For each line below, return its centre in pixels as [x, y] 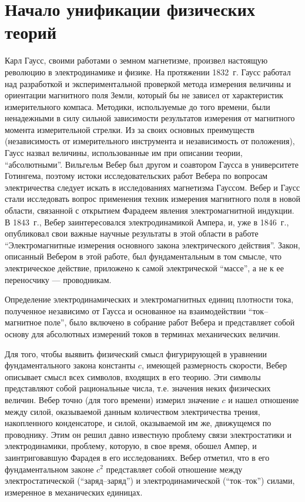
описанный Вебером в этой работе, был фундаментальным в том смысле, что [143, 256]
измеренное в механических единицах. [74, 492]
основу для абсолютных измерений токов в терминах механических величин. [143, 333]
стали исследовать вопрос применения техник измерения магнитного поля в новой [152, 199]
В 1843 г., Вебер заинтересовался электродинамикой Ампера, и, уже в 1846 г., [147, 222]
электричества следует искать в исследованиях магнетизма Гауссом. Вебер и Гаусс [152, 187]
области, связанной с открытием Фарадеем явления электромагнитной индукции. [150, 210]
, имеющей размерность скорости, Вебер [214, 365]
